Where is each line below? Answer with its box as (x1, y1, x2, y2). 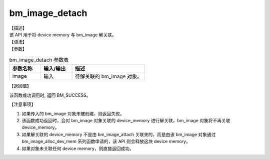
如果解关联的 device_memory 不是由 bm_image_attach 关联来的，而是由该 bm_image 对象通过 (21, 131, 216, 137)
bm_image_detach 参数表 (9, 56, 69, 63)
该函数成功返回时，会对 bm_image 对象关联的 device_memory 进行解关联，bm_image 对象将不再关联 (21, 118, 230, 124)
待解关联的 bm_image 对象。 (74, 73, 142, 80)
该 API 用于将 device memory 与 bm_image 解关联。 (9, 31, 117, 37)
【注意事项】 (9, 101, 36, 107)
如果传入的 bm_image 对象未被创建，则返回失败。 (21, 110, 124, 117)
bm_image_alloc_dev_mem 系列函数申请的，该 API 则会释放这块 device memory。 (21, 139, 190, 145)
